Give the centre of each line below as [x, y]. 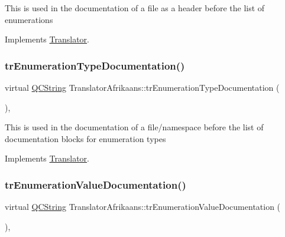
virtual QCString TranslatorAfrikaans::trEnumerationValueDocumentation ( [143, 207]
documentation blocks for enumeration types [85, 138]
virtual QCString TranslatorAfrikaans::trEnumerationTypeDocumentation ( [142, 87]
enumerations [29, 19]
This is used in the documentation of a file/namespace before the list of [134, 127]
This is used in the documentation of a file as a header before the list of [135, 8]
